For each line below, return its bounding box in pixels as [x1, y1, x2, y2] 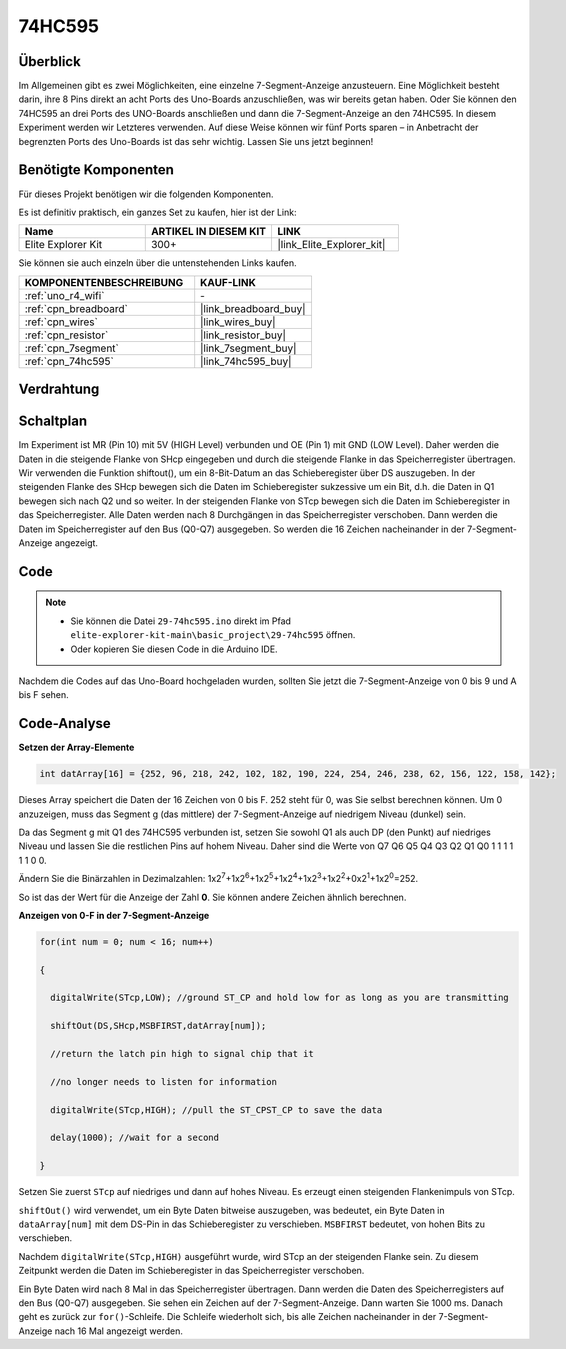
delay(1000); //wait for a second [50, 1132, 220, 1144]
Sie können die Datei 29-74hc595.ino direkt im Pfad [70, 615, 292, 627]
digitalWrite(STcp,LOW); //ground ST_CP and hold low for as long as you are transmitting [50, 992, 509, 1004]
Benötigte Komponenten [18, 161, 175, 179]
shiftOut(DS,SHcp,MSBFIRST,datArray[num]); [50, 1020, 267, 1032]
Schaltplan [18, 413, 88, 430]
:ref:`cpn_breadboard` [24, 301, 129, 315]
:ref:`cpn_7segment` [24, 341, 120, 355]
